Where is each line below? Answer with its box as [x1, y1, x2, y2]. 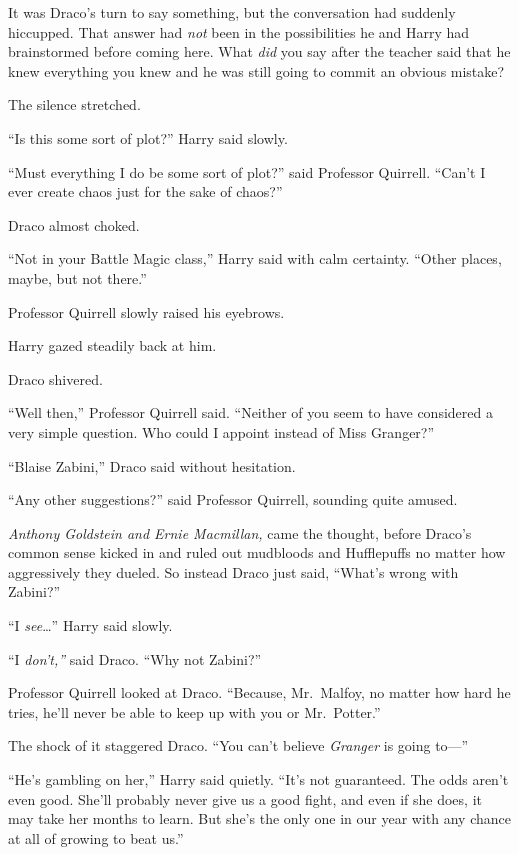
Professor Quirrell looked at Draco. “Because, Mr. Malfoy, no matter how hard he [8, 682, 511, 703]
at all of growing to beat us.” [8, 827, 184, 848]
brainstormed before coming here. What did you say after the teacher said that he [8, 41, 511, 62]
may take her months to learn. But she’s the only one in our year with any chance [8, 808, 511, 829]
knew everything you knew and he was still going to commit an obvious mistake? [8, 60, 505, 81]
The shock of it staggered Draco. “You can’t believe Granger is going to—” [8, 735, 469, 756]
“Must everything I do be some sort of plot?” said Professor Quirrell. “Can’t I [8, 161, 486, 182]
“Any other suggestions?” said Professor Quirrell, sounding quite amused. [8, 489, 458, 510]
